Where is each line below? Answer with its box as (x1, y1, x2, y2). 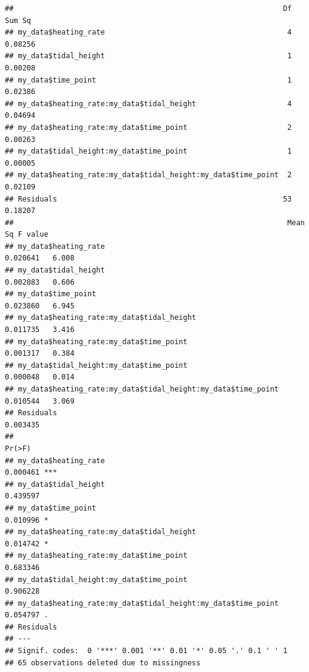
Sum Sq (5, 16, 31, 25)
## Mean (5, 218, 305, 227)
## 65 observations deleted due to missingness (5, 658, 201, 667)
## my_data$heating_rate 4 (5, 28, 292, 37)
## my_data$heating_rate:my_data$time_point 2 (5, 123, 292, 132)
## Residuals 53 (5, 194, 292, 203)
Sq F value (5, 230, 49, 239)
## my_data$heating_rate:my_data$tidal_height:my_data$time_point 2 (5, 171, 292, 180)
